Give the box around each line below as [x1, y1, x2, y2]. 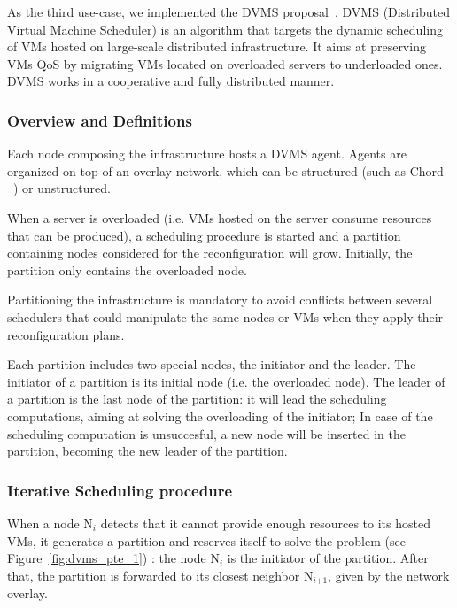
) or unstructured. [13, 179, 111, 197]
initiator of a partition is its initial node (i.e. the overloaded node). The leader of [7, 372, 445, 390]
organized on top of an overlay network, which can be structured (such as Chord [7, 161, 444, 180]
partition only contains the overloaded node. [7, 260, 247, 279]
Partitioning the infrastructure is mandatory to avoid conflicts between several [7, 290, 433, 309]
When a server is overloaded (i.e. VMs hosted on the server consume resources [7, 208, 432, 227]
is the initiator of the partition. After [227, 549, 429, 567]
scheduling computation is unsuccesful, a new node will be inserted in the [7, 424, 406, 443]
